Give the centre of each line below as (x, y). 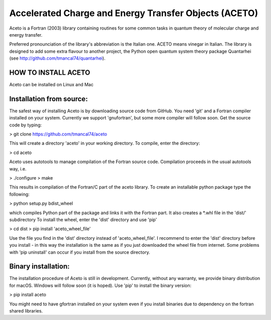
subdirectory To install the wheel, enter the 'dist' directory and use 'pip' (83, 220)
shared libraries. (26, 311)
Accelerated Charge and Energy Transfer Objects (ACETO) (134, 13)
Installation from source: (48, 99)
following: (19, 194)
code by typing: (26, 125)
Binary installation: (39, 267)
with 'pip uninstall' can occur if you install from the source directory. (80, 252)
